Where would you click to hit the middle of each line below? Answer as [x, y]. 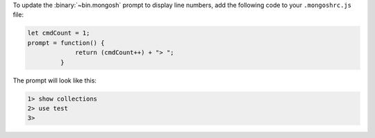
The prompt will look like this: [55, 80]
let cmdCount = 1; [59, 33]
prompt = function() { [66, 43]
